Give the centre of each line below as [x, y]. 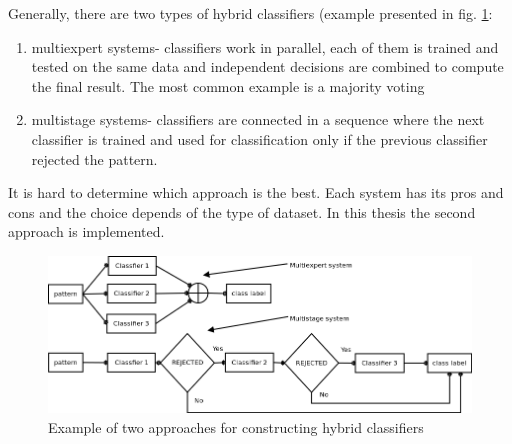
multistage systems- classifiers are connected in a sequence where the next [258, 119]
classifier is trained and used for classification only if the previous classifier [259, 138]
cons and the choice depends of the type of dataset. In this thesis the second [242, 211]
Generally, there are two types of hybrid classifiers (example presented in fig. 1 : [250, 13]
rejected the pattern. [94, 158]
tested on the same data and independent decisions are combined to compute [267, 66]
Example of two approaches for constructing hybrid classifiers [236, 426]
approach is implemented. [86, 231]
